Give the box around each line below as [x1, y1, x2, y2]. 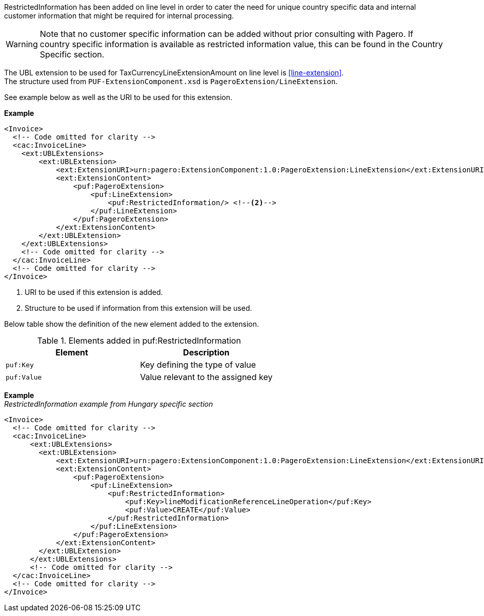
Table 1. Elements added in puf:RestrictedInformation [37, 335, 241, 346]
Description [183, 347, 230, 357]
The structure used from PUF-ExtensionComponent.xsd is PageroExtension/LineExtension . [4, 77, 338, 86]
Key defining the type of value [140, 360, 256, 370]
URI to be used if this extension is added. [25, 288, 163, 296]
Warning [6, 39, 38, 49]
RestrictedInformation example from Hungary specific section [4, 400, 213, 408]
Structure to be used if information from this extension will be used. [25, 304, 252, 312]
